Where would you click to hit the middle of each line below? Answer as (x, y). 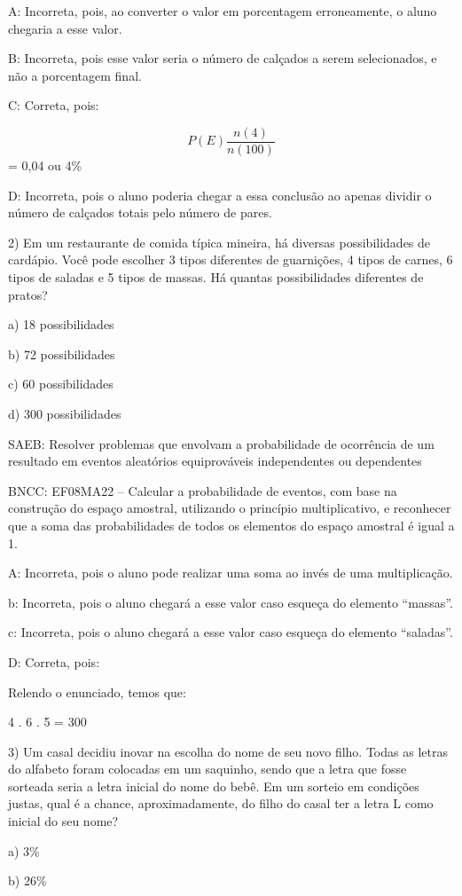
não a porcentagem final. (75, 75)
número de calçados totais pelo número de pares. (140, 212)
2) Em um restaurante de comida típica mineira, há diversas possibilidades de (219, 242)
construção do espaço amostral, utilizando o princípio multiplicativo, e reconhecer (230, 508)
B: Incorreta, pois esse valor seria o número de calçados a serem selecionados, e (223, 58)
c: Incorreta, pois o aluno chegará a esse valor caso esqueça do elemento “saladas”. (231, 632)
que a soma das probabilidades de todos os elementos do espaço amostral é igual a (231, 525)
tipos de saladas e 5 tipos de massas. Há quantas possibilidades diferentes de (216, 277)
